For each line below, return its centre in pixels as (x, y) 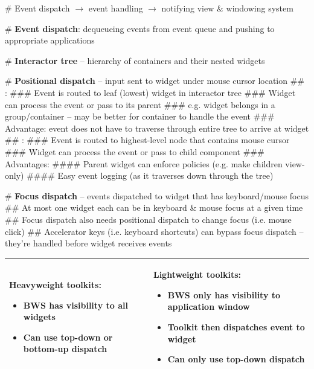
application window (209, 306)
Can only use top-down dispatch (236, 359)
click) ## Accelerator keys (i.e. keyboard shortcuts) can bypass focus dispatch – (154, 231)
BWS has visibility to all (75, 305)
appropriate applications (50, 40)
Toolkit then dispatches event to (236, 326)
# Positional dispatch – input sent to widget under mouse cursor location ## (155, 81)
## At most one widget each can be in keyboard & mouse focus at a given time (154, 207)
